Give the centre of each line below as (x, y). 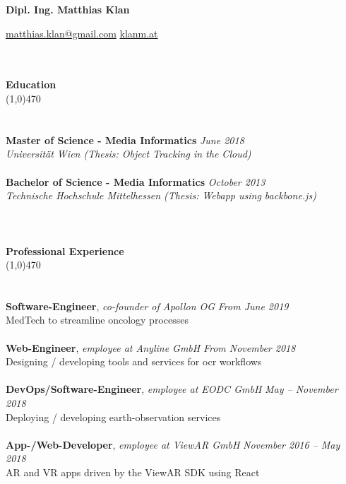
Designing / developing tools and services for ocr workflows (134, 361)
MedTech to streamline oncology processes (97, 320)
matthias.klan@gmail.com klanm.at (82, 33)
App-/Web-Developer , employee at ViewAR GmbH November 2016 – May (173, 444)
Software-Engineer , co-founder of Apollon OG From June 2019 (147, 306)
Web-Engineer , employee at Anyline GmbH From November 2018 (151, 347)
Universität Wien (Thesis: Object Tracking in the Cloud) (129, 154)
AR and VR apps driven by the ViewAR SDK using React (133, 472)
